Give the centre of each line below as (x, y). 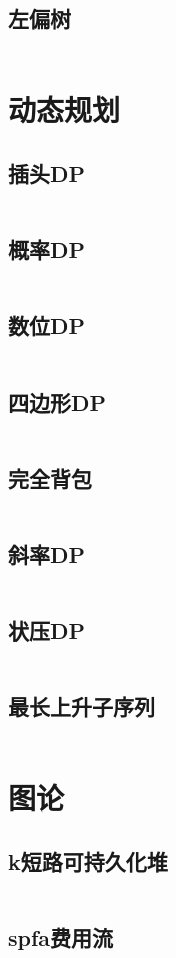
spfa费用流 (61, 937)
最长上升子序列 (81, 706)
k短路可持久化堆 (88, 860)
